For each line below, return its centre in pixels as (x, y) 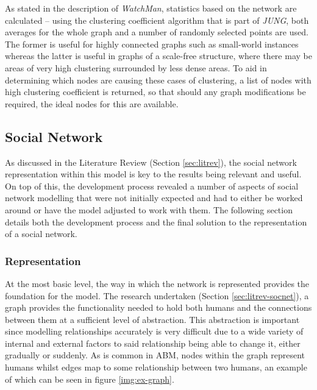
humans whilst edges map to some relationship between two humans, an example (156, 367)
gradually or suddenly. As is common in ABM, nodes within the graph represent (155, 355)
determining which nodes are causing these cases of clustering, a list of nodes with (158, 80)
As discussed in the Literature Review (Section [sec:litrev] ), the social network (151, 162)
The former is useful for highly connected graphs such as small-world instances (152, 44)
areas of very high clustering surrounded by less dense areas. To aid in (136, 67)
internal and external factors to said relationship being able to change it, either (153, 343)
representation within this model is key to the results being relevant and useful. (153, 174)
